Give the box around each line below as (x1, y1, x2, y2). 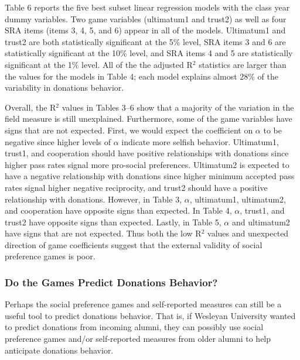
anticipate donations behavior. (5, 344, 114, 356)
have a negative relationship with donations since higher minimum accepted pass (5, 170, 295, 182)
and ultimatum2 (231, 215, 290, 228)
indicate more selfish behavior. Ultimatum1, (121, 135, 279, 148)
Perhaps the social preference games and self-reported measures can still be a (5, 298, 282, 310)
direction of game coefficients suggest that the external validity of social (5, 238, 262, 251)
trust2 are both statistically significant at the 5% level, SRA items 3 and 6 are (5, 35, 286, 47)
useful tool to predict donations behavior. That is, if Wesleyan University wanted (5, 309, 296, 321)
